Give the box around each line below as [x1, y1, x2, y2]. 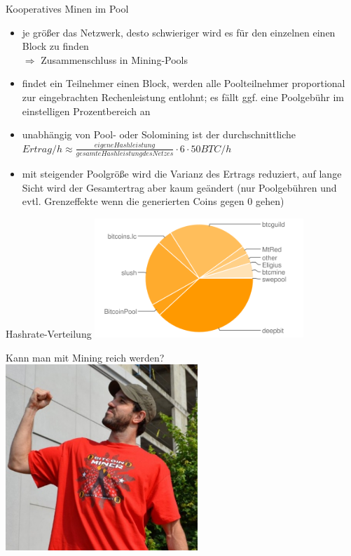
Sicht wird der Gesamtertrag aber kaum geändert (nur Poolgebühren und [22, 180, 337, 194]
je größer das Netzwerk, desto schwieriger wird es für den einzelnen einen [22, 25, 336, 39]
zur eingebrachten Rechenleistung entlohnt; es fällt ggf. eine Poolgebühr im [22, 89, 344, 104]
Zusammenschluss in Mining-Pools [41, 52, 188, 67]
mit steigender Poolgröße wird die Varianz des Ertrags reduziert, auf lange [22, 166, 342, 181]
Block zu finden [22, 39, 89, 53]
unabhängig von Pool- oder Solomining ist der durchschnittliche [22, 127, 296, 142]
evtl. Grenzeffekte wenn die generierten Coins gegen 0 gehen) [22, 194, 284, 208]
